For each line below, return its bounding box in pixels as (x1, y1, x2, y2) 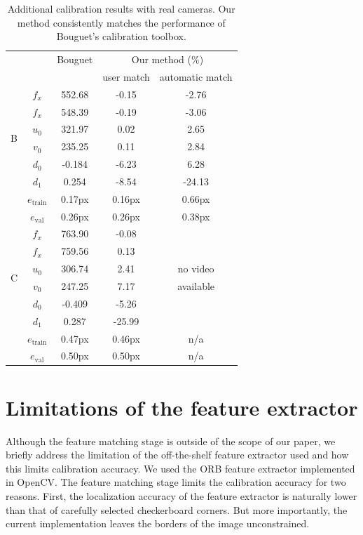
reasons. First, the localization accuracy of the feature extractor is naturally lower (6, 488, 357, 503)
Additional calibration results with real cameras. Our (7, 1, 235, 15)
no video (177, 261, 214, 276)
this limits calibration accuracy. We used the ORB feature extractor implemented (6, 461, 355, 475)
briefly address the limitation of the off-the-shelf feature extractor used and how (6, 447, 349, 462)
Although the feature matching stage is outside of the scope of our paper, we (6, 433, 336, 448)
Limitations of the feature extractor (6, 392, 358, 421)
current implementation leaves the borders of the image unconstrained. (6, 516, 310, 531)
